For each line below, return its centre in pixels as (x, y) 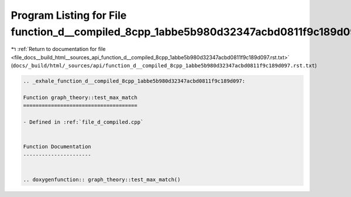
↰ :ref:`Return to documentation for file (58, 49)
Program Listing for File (69, 15)
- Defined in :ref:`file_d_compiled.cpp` (83, 122)
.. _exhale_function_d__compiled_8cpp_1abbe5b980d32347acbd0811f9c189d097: (134, 81)
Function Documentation (57, 147)
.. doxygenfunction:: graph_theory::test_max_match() (102, 179)
